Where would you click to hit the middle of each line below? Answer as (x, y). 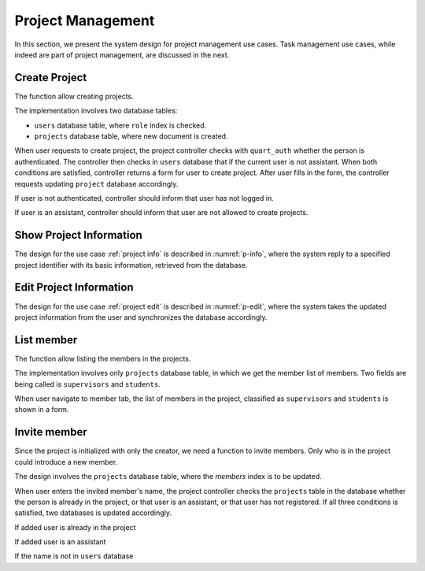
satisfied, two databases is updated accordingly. (93, 513)
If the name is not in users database (74, 556)
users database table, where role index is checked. (120, 125)
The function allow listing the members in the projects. (103, 358)
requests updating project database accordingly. (96, 184)
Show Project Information (79, 235)
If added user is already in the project (75, 527)
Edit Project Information (74, 287)
